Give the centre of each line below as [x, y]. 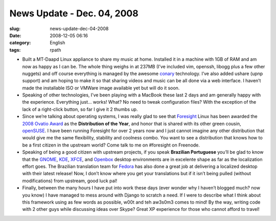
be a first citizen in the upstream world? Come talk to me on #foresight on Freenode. [111, 145]
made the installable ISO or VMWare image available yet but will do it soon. [101, 88]
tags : [15, 50]
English [57, 43]
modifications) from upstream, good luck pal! [70, 181]
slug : [15, 29]
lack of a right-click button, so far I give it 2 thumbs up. [80, 109]
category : [20, 43]
